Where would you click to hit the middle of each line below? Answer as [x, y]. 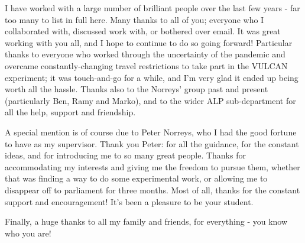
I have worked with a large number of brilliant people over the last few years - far [152, 8]
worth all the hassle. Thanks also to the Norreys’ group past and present [137, 89]
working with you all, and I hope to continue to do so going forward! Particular [149, 42]
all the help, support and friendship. [70, 112]
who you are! [28, 233]
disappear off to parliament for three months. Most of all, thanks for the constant [152, 189]
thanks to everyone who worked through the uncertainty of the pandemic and [145, 54]
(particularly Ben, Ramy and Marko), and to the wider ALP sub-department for [150, 100]
